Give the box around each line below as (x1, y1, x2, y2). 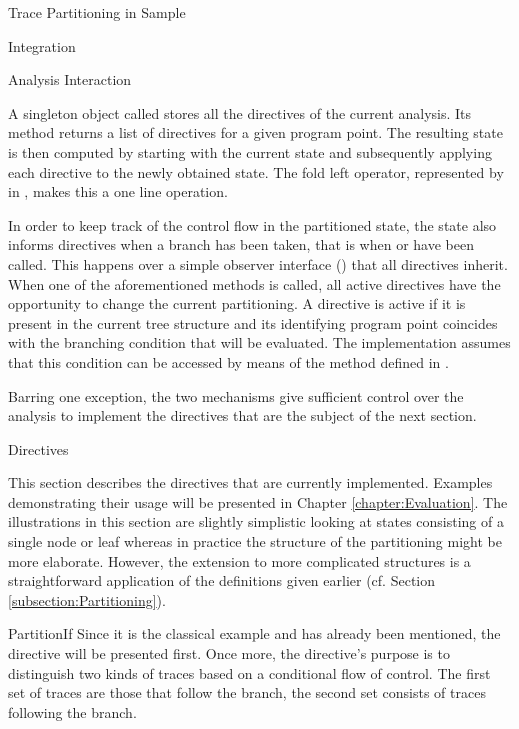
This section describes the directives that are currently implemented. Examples (8, 472, 493, 493)
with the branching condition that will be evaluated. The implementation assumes (8, 332, 511, 353)
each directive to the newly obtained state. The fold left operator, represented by (8, 161, 504, 182)
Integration (8, 35, 76, 56)
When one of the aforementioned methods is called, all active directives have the (8, 273, 501, 294)
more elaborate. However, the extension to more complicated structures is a (8, 550, 471, 571)
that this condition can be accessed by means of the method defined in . (8, 351, 449, 372)
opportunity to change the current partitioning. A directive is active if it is (8, 293, 466, 314)
